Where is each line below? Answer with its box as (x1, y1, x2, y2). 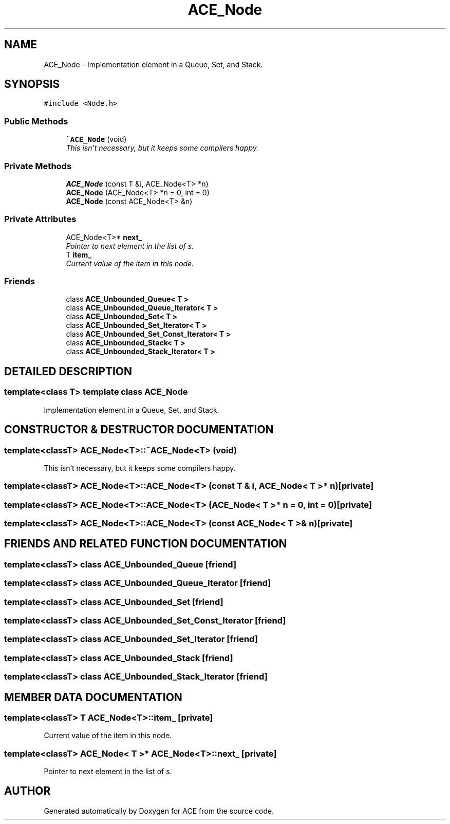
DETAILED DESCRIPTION (4, 364, 133, 378)
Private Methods (4, 160, 72, 171)
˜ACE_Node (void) (66, 135, 127, 144)
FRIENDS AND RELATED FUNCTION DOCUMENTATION (4, 537, 287, 551)
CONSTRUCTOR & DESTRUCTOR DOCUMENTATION (4, 423, 274, 436)
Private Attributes (4, 214, 77, 225)
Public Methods (4, 116, 68, 126)
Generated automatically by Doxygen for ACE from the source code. (44, 806, 274, 815)
